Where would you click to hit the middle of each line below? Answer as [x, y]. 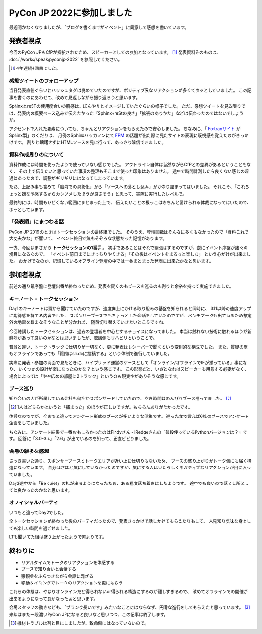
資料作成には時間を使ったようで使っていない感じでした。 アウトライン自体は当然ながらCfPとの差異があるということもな [130, 165]
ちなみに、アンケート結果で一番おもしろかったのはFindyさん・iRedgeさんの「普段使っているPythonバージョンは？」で [128, 432]
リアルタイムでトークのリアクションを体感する [68, 562]
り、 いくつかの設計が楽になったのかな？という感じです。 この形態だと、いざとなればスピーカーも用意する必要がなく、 [129, 369]
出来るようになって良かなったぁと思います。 [53, 598]
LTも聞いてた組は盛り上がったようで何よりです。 [58, 537]
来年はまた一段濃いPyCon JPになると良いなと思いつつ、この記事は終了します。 [89, 614]
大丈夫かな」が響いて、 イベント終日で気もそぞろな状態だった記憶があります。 [88, 238]
